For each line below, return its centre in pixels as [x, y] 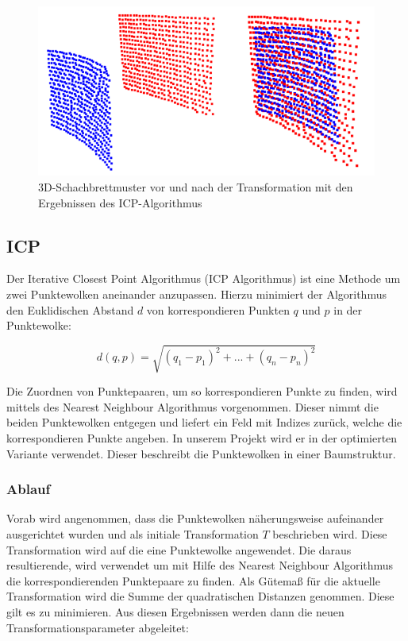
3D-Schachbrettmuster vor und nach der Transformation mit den [196, 186]
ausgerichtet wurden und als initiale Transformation [133, 534]
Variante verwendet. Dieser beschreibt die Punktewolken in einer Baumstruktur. [201, 453]
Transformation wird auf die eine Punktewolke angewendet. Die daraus [179, 549]
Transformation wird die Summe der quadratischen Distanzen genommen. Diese [200, 596]
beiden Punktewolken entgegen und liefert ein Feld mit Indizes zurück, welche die [204, 422]
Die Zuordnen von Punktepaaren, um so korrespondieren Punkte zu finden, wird [202, 391]
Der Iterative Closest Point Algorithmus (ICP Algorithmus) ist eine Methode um [204, 278]
